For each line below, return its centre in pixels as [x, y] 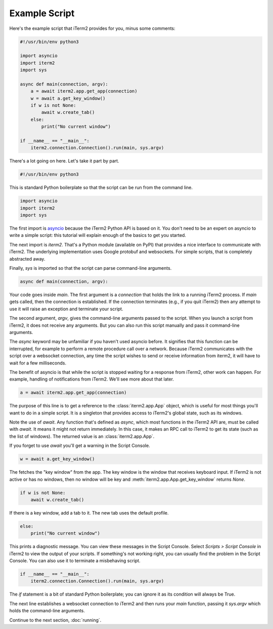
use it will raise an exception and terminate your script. [66, 309]
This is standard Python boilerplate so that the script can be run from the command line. [101, 188]
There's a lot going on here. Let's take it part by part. [64, 161]
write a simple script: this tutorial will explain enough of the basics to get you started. [98, 235]
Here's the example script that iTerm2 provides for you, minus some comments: [92, 28]
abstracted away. [27, 259]
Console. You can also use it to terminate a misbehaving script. [75, 561]
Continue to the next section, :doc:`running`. [55, 620]
